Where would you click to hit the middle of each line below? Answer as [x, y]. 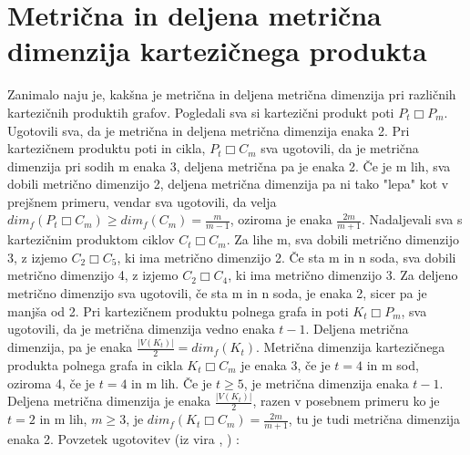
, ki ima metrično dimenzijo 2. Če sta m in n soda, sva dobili [286, 257]
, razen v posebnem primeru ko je [346, 401]
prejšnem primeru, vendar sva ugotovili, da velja [142, 201]
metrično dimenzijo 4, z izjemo [93, 275]
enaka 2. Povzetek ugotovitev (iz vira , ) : [123, 439]
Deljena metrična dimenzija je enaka [109, 401]
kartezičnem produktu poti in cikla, [107, 148]
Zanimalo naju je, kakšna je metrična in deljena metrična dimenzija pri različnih [232, 94]
